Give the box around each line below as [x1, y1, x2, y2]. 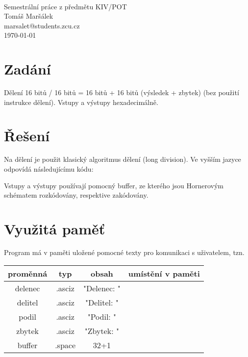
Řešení [4, 126, 50, 146]
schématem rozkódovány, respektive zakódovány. [4, 190, 149, 200]
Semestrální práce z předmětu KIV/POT [4, 1, 127, 11]
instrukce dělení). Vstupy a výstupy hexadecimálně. [4, 97, 158, 107]
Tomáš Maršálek [4, 11, 53, 21]
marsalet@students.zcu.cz [4, 20, 80, 30]
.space [55, 339, 76, 351]
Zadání [4, 59, 51, 79]
